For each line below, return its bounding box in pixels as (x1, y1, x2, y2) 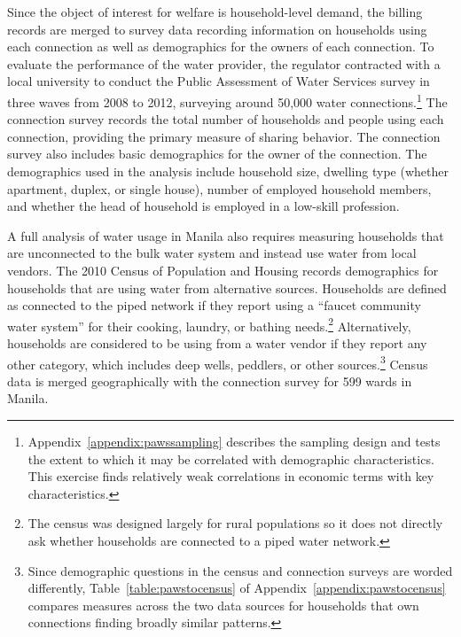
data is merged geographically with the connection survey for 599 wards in (7, 371, 412, 390)
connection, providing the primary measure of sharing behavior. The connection (7, 127, 441, 145)
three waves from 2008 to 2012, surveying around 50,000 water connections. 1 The (7, 89, 448, 111)
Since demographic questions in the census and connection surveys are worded (27, 561, 453, 579)
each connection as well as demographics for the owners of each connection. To (7, 37, 434, 56)
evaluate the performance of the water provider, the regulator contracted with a (7, 54, 441, 73)
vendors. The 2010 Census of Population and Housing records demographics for (7, 260, 439, 279)
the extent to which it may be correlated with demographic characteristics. (27, 449, 434, 468)
